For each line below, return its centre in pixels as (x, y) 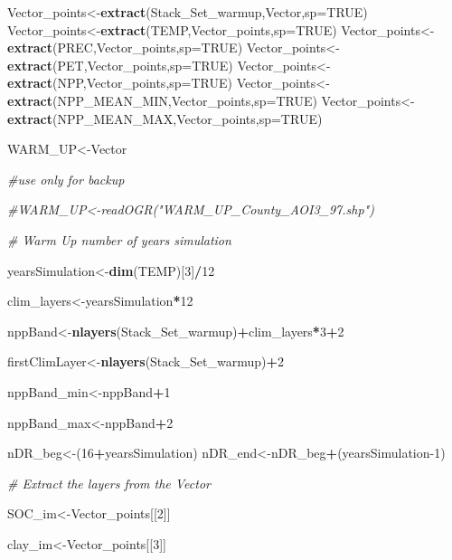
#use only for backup (66, 179)
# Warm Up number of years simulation (119, 239)
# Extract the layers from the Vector (109, 483)
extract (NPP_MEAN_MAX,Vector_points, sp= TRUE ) (165, 118)
